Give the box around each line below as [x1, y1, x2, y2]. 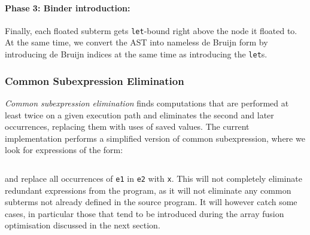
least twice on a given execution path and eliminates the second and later [5, 108, 274, 121]
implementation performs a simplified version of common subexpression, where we [5, 132, 305, 144]
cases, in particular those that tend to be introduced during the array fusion [5, 207, 284, 219]
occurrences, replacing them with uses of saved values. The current [5, 120, 250, 133]
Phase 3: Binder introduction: [5, 1, 130, 14]
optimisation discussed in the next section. [5, 219, 160, 231]
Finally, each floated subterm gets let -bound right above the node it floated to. [5, 24, 297, 36]
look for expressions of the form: [5, 144, 123, 156]
